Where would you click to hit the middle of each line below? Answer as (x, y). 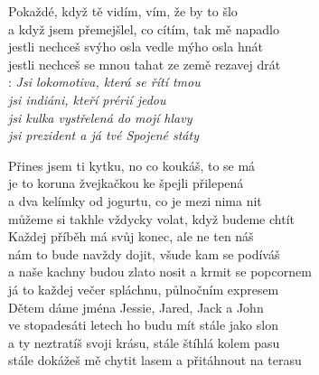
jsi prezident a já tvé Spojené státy (103, 135)
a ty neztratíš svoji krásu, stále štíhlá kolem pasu (144, 342)
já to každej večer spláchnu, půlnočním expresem (144, 289)
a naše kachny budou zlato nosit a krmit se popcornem (160, 272)
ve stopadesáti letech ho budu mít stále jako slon (143, 325)
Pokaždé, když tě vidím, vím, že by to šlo (123, 11)
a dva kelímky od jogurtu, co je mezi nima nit (135, 200)
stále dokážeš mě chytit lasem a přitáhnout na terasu (155, 360)
